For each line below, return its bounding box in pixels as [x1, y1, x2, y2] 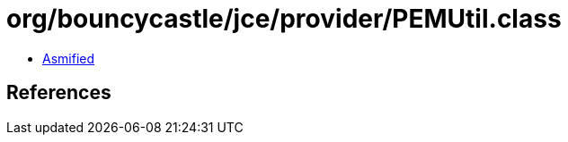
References [6, 81, 111, 104]
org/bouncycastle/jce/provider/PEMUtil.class [6, 4, 562, 34]
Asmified [42, 50, 95, 66]
